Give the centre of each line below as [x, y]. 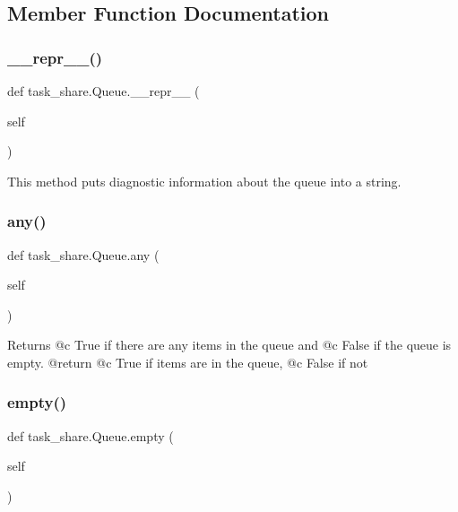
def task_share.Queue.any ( [83, 254]
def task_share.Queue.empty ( [91, 435]
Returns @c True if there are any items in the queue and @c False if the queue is [229, 345]
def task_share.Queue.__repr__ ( [104, 91]
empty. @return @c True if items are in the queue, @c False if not [188, 362]
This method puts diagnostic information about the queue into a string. [204, 181]
